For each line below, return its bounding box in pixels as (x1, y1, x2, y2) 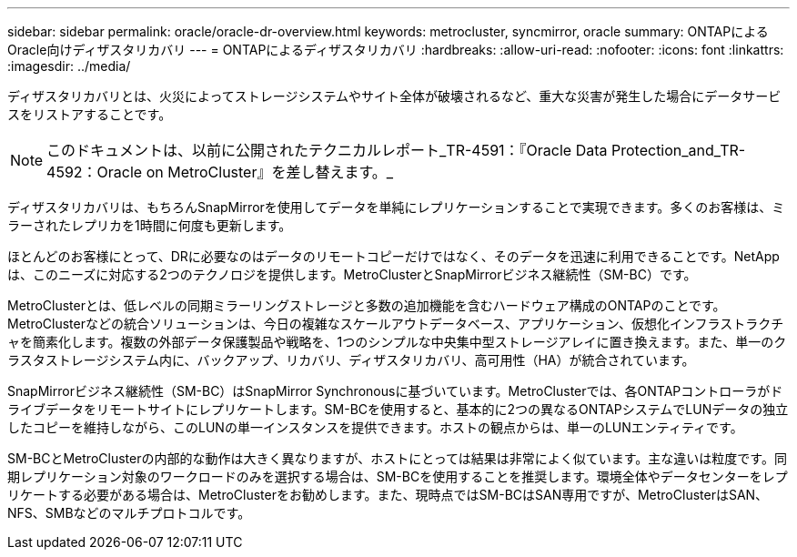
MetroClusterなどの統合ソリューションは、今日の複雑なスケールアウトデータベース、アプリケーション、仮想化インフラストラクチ (7, 316, 784, 331)
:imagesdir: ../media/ (7, 58, 131, 74)
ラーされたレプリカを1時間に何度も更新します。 (7, 218, 292, 233)
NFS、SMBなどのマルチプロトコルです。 (7, 505, 251, 521)
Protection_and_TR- (611, 141, 746, 159)
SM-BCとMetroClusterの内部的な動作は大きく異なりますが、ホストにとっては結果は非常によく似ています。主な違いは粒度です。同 (7, 451, 787, 466)
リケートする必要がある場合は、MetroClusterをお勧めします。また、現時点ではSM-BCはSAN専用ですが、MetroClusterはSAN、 (7, 487, 769, 502)
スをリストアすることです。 (7, 106, 172, 122)
